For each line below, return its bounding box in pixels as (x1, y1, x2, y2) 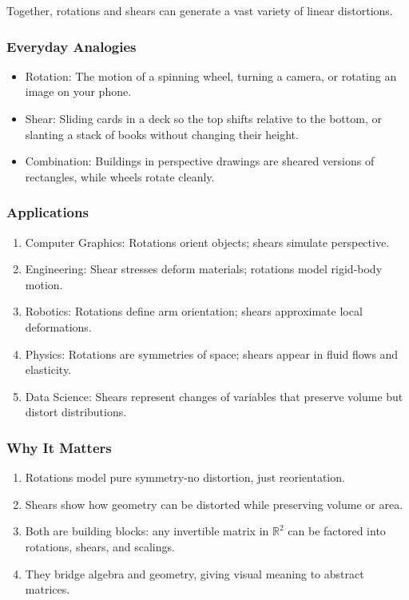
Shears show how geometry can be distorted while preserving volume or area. (25, 495, 403, 512)
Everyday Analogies (6, 36, 137, 56)
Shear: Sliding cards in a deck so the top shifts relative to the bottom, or (25, 110, 382, 126)
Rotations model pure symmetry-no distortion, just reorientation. (25, 469, 345, 486)
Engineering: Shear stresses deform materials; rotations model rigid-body (25, 260, 383, 277)
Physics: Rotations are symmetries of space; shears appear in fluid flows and (25, 345, 399, 362)
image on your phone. (25, 83, 132, 100)
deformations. (25, 318, 92, 335)
